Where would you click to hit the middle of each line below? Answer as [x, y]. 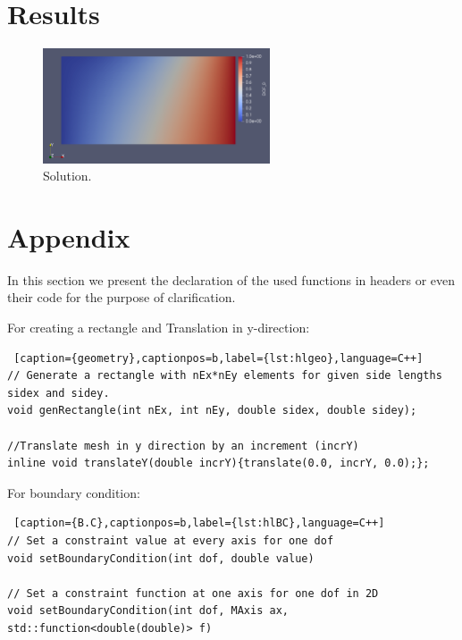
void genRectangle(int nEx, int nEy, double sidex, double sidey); [212, 411]
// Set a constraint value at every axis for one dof [171, 540]
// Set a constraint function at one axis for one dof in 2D [193, 593]
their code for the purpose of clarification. [122, 297]
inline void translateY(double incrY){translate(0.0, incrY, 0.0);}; [218, 463]
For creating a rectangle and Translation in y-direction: [159, 328]
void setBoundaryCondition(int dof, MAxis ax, [148, 611]
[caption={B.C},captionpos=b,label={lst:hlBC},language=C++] [199, 523]
